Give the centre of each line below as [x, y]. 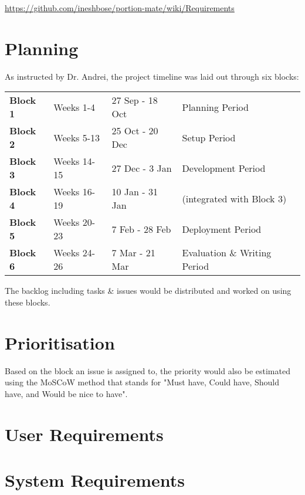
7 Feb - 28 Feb [141, 229]
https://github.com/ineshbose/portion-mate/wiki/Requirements [120, 8]
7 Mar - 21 [133, 253]
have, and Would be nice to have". [66, 393]
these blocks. [28, 302]
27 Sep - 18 [135, 100]
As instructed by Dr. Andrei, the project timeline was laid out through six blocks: [152, 76]
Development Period [224, 168]
